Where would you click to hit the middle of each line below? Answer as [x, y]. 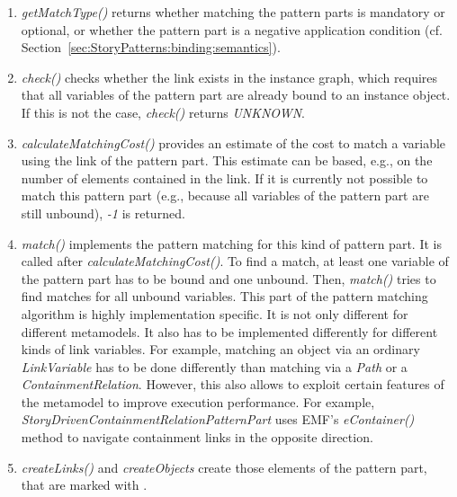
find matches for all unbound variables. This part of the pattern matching [224, 296]
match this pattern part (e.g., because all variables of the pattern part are [225, 195]
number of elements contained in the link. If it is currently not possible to [224, 177]
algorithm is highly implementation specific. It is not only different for [215, 313]
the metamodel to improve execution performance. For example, [198, 401]
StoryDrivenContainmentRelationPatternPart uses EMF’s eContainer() [218, 419]
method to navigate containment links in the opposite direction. [197, 437]
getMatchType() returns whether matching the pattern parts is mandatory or [233, 12]
